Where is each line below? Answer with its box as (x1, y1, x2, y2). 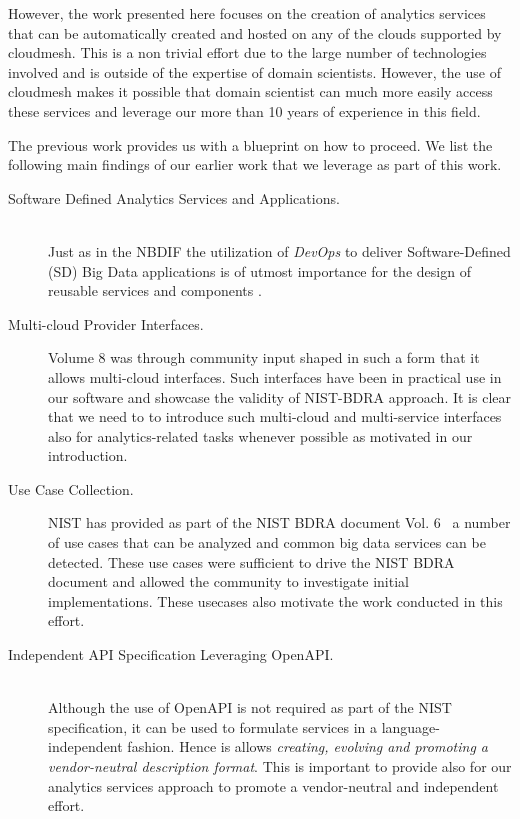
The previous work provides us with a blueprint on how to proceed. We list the (8, 134, 493, 155)
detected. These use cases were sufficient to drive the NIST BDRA (48, 551, 455, 572)
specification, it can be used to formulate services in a (48, 716, 377, 737)
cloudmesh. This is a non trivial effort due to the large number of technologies (8, 42, 487, 63)
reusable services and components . (48, 280, 262, 301)
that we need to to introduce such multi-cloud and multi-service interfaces (48, 406, 502, 427)
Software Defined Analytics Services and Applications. (8, 187, 340, 208)
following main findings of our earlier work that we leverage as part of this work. (8, 154, 502, 175)
